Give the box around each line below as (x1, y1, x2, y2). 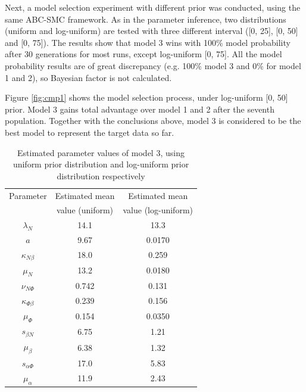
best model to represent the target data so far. (5, 126, 174, 138)
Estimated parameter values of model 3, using (17, 146, 185, 158)
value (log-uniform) (123, 204, 193, 216)
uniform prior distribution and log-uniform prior (13, 158, 189, 170)
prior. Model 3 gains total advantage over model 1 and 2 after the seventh (5, 102, 274, 115)
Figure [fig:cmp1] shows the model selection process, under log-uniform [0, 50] (5, 91, 288, 104)
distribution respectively (57, 169, 145, 182)
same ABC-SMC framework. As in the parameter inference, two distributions (5, 13, 286, 25)
